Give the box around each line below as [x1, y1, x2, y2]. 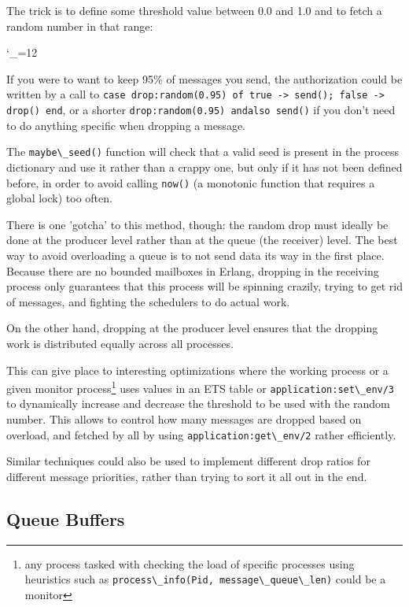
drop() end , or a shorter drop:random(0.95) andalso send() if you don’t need [6, 102, 396, 118]
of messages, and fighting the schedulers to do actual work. [6, 293, 290, 309]
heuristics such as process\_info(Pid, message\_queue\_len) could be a [24, 571, 386, 587]
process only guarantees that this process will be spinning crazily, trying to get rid [6, 278, 403, 294]
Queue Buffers [6, 506, 125, 531]
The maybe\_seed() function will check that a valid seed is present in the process [6, 143, 400, 160]
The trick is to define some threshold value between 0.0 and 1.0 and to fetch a [6, 2, 382, 18]
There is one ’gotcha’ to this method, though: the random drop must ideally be [6, 216, 389, 232]
